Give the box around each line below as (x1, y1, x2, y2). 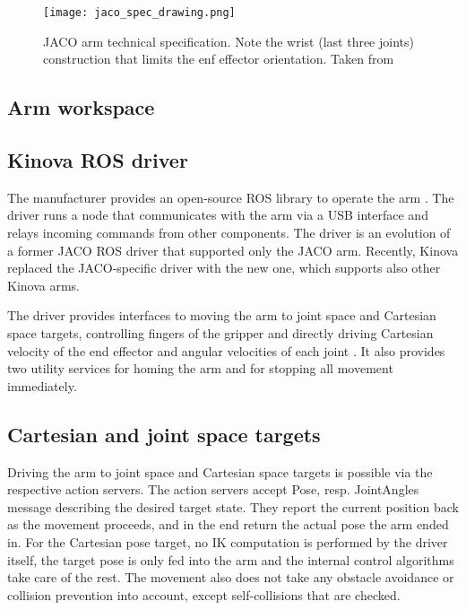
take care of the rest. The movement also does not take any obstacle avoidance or (7, 568, 454, 587)
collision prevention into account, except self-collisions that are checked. (7, 585, 401, 604)
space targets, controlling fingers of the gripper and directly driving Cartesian (7, 323, 434, 342)
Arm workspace (7, 93, 155, 121)
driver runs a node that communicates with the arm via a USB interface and (7, 205, 428, 224)
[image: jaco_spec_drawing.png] (43, 6, 236, 19)
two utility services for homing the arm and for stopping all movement (7, 359, 393, 378)
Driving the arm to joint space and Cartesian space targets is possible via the (7, 462, 433, 481)
